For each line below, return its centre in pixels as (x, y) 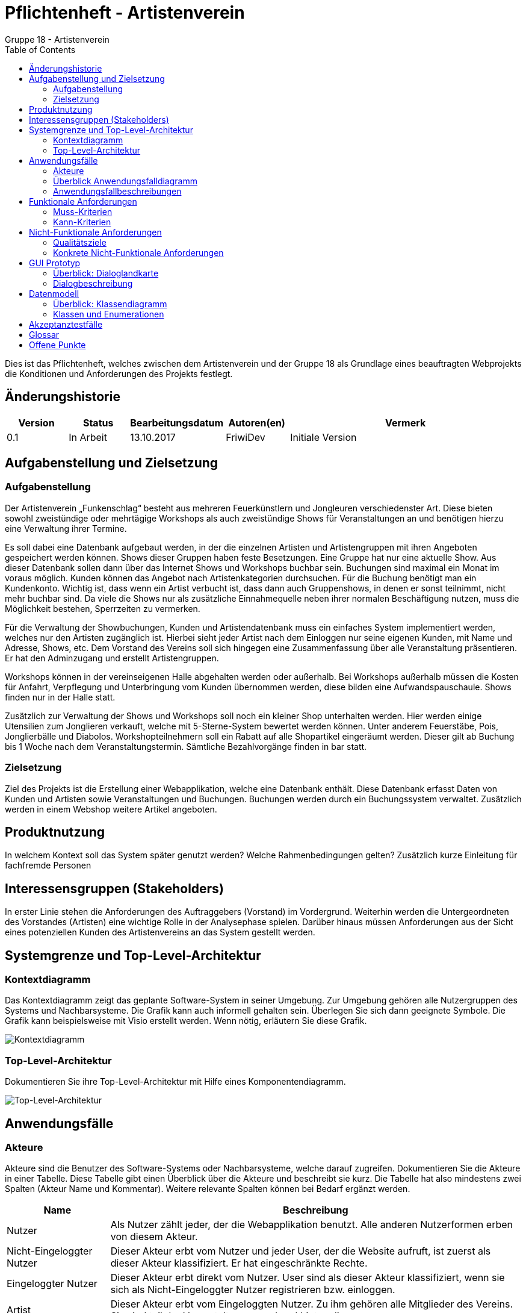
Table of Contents (40, 49)
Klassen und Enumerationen (109, 314)
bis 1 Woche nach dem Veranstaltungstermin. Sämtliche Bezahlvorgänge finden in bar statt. (186, 746)
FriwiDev (246, 437)
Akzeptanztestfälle (66, 324)
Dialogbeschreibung (93, 283)
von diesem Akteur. (154, 1237)
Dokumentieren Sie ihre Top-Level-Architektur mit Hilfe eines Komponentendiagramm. (175, 1082)
